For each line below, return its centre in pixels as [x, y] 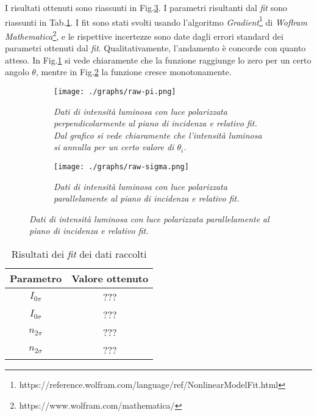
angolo [17, 72]
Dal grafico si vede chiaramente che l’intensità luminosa [158, 135]
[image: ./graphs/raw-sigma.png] [121, 166]
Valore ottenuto [110, 278]
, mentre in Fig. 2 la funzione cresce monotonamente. [134, 72]
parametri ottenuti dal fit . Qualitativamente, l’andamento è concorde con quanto [155, 48]
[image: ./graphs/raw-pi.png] [115, 91]
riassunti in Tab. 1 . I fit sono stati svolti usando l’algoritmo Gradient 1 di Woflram [156, 21]
